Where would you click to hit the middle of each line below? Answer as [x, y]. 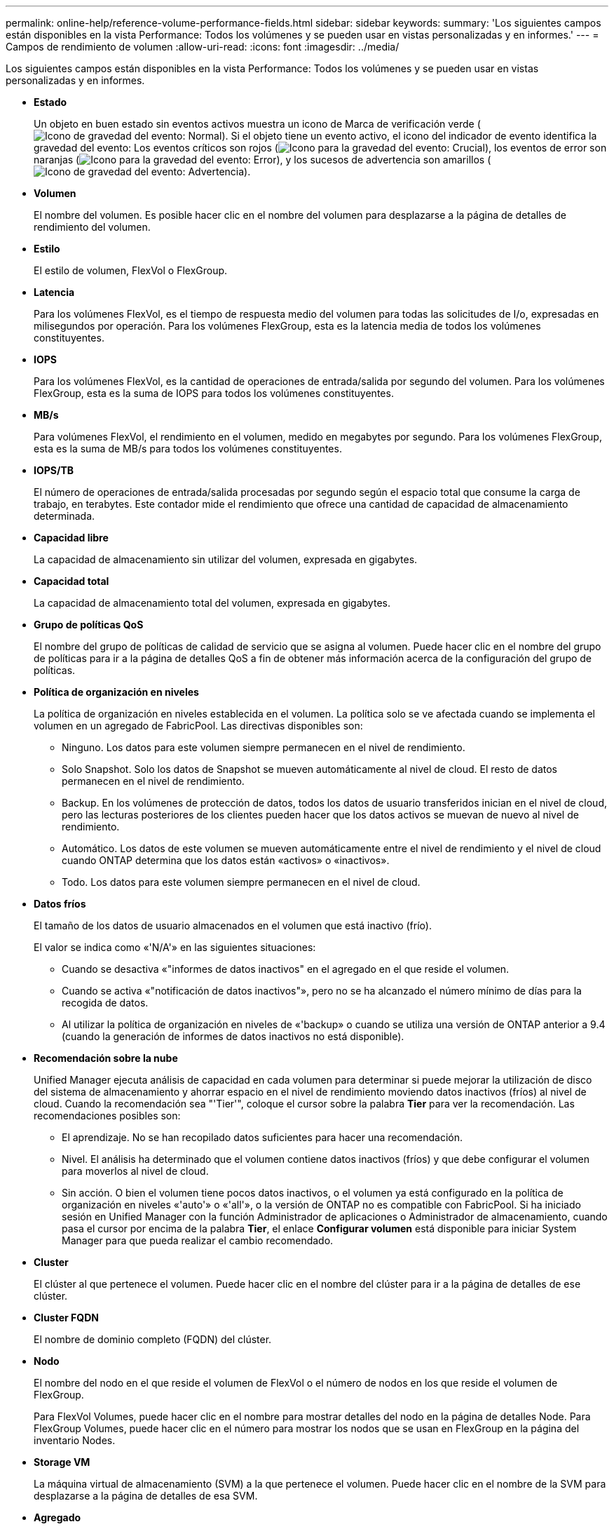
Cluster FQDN [66, 1318]
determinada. [64, 516]
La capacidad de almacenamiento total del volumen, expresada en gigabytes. [212, 603]
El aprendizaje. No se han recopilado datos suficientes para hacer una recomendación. [262, 1137]
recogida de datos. [105, 1003]
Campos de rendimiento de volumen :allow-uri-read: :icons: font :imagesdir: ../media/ [203, 47]
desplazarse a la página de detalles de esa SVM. [146, 1496]
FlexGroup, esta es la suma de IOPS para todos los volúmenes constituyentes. [214, 393]
